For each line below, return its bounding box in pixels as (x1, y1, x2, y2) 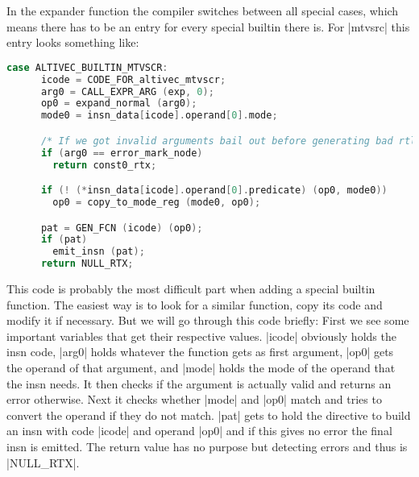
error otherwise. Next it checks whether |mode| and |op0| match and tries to (6, 391, 382, 408)
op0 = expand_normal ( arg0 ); (40, 97, 197, 110)
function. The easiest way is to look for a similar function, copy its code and (6, 296, 383, 313)
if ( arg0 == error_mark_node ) (40, 147, 203, 159)
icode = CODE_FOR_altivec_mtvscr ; (40, 73, 226, 85)
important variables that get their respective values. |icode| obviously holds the (6, 327, 396, 344)
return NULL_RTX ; (40, 258, 134, 270)
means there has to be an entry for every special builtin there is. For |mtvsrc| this (6, 18, 410, 35)
